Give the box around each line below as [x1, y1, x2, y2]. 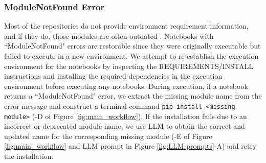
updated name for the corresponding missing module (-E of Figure [4, 130, 212, 141]
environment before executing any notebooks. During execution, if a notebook [4, 80, 248, 91]
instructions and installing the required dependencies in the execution [4, 71, 223, 81]
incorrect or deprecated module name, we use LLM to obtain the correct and [4, 121, 245, 131]
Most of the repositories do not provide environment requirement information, [4, 20, 249, 31]
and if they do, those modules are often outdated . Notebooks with [4, 30, 214, 41]
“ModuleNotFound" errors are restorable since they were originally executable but [4, 40, 261, 51]
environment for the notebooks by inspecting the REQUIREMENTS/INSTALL [4, 60, 253, 71]
